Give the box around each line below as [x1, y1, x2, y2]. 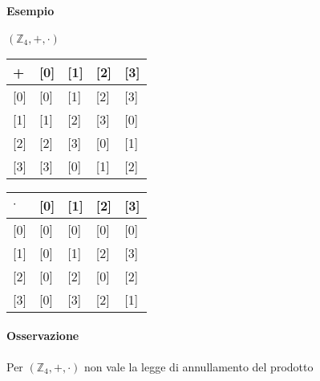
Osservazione [6, 327, 79, 344]
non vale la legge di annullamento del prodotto [83, 358, 314, 375]
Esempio [6, 2, 55, 18]
